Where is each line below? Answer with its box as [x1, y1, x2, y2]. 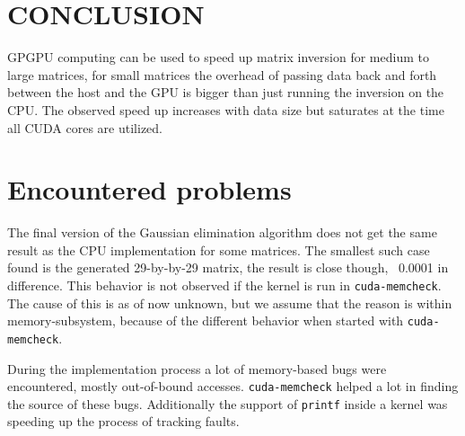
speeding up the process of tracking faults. [7, 412, 240, 431]
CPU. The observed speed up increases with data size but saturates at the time [7, 100, 444, 119]
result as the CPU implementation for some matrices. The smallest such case [7, 240, 430, 259]
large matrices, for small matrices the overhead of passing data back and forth [7, 65, 437, 84]
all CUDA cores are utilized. [7, 118, 162, 137]
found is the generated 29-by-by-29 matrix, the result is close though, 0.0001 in [7, 258, 449, 277]
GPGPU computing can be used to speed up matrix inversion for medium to [7, 48, 429, 67]
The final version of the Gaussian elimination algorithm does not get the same [7, 223, 437, 242]
